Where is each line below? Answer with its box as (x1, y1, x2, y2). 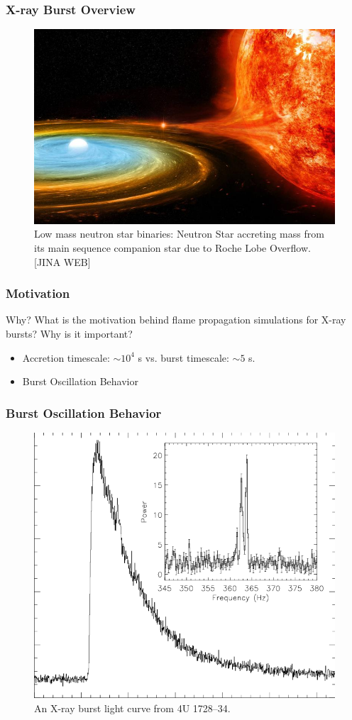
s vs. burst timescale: (138, 350, 229, 365)
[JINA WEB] (34, 254, 91, 269)
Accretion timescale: (22, 350, 110, 365)
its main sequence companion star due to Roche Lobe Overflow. (34, 240, 311, 255)
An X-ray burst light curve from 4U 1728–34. (34, 700, 231, 715)
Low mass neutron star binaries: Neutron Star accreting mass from (34, 226, 324, 241)
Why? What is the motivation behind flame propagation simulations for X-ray (6, 312, 346, 327)
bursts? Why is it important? (6, 326, 133, 340)
